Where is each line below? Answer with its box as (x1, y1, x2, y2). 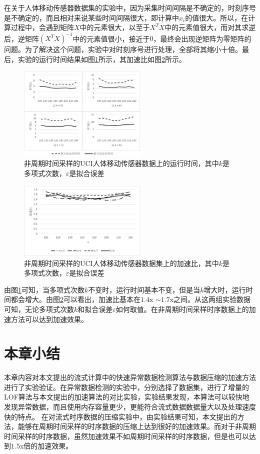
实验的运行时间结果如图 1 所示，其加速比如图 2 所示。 (17, 53, 186, 64)
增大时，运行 (203, 284, 246, 294)
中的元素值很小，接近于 (72, 33, 150, 43)
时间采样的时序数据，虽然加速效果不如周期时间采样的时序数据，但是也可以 (4, 430, 249, 441)
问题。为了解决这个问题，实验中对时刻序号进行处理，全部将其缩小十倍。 (4, 44, 242, 54)
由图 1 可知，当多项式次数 (4, 284, 84, 294)
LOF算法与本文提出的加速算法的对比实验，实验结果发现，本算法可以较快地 (4, 391, 249, 402)
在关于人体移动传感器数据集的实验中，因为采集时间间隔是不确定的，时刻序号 (4, 2, 256, 12)
